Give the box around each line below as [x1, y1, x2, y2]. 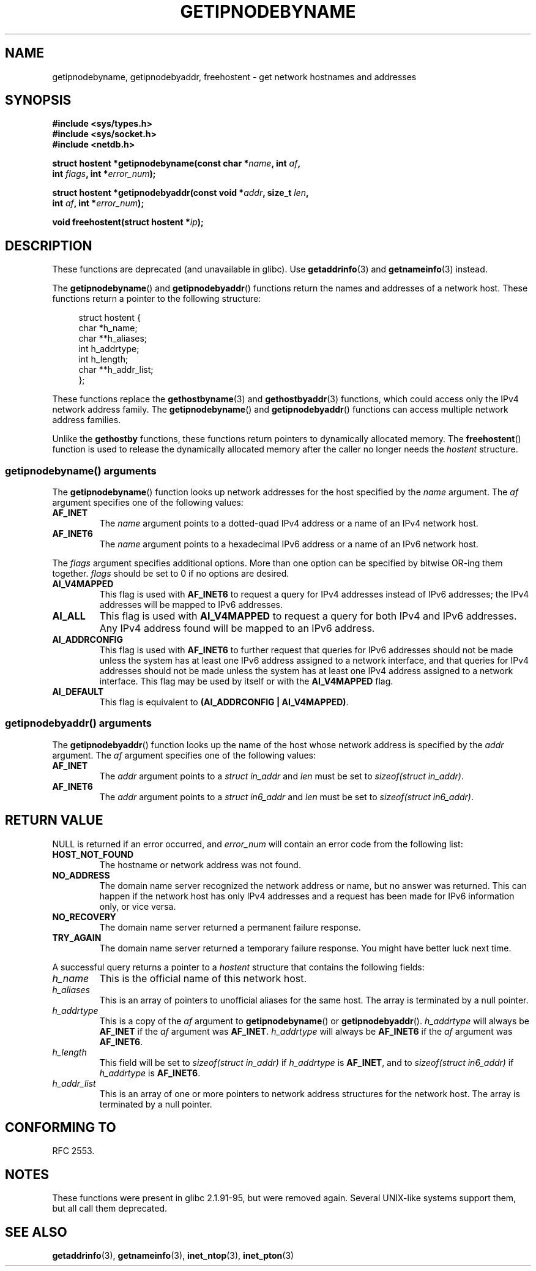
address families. [52, 414, 121, 426]
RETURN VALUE [5, 812, 103, 828]
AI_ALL [52, 610, 86, 623]
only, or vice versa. [99, 901, 176, 912]
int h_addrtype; [78, 343, 140, 354]
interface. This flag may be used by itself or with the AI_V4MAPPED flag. [99, 676, 393, 687]
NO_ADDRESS [52, 869, 110, 880]
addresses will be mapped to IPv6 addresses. [99, 599, 283, 610]
